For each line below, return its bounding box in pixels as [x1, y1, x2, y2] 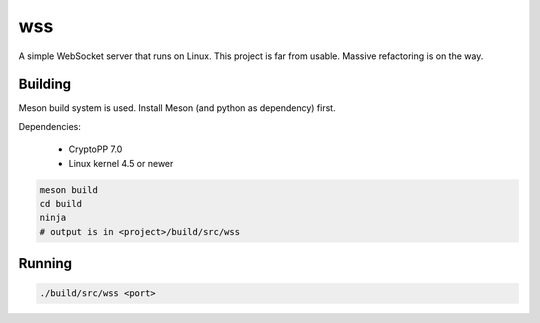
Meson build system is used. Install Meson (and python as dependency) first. [18, 102, 336, 114]
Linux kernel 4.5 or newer [68, 157, 174, 169]
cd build [39, 198, 83, 209]
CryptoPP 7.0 [68, 143, 123, 155]
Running [18, 255, 73, 272]
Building [18, 76, 72, 93]
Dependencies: [18, 120, 82, 132]
